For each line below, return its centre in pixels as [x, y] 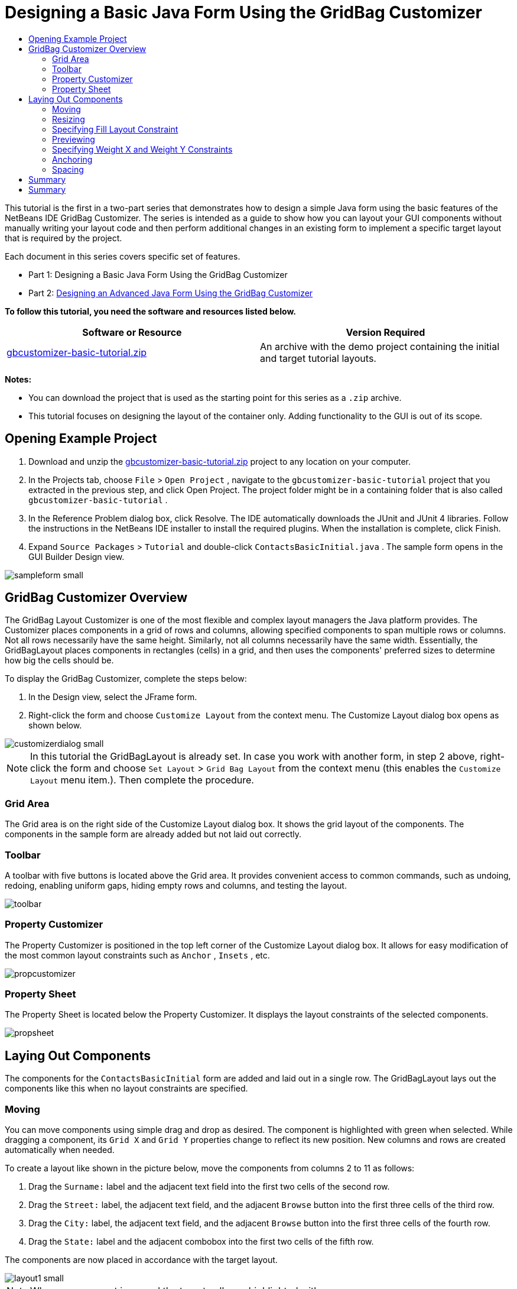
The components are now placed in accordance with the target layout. [141, 1260]
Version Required [386, 332]
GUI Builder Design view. [77, 556]
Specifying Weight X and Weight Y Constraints [142, 149]
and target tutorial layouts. [318, 358]
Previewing [74, 139]
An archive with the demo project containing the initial [380, 346]
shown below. [55, 726]
